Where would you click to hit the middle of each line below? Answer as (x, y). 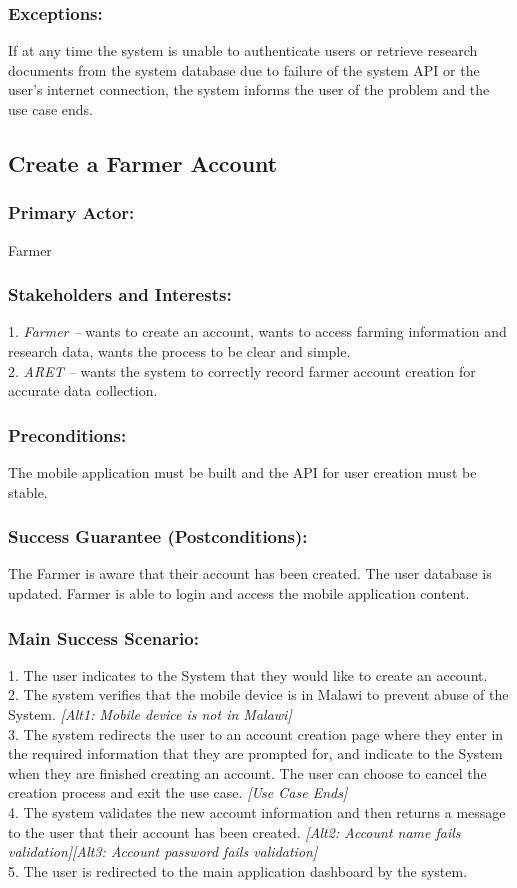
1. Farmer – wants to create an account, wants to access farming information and (257, 331)
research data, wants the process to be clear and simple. (179, 351)
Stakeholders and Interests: (120, 294)
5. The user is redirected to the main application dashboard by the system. (238, 870)
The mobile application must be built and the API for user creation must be (242, 472)
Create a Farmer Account (143, 162)
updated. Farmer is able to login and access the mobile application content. (239, 593)
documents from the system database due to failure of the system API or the (244, 69)
